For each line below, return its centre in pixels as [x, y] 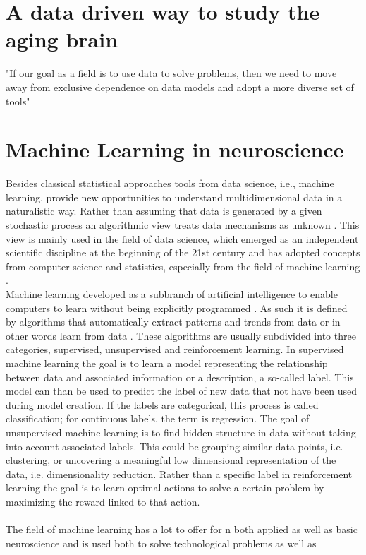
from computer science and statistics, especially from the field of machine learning [183, 266]
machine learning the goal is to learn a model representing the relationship [167, 363]
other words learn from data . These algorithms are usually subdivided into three [181, 335]
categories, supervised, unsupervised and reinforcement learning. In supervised [175, 349]
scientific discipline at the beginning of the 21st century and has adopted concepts [183, 252]
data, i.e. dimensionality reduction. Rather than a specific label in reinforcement [179, 473]
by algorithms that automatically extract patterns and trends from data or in [173, 322]
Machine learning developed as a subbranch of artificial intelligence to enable [172, 293]
